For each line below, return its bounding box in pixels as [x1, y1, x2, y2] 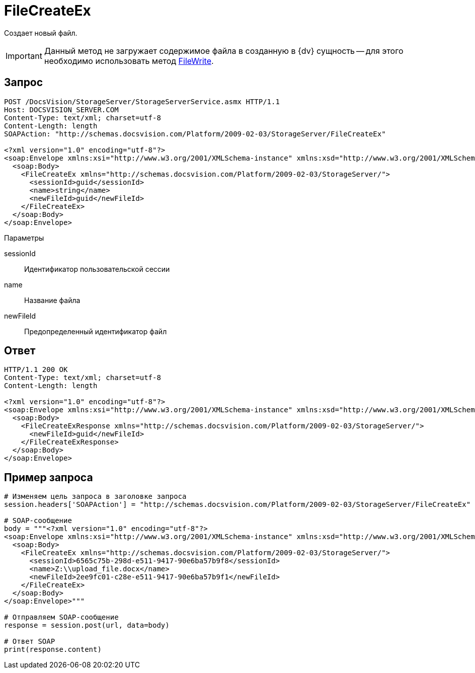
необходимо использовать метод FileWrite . [44, 55, 214, 66]
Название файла [24, 295, 81, 305]
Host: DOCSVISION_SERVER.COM [4, 105, 119, 114]
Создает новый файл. [4, 28, 77, 37]
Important [6, 50, 42, 61]
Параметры [4, 233, 44, 242]
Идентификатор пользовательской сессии [24, 264, 170, 273]
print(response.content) [4, 645, 102, 654]
